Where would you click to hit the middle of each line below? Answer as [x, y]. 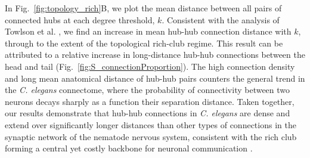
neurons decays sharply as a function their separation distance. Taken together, [150, 101]
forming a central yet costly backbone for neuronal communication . [129, 148]
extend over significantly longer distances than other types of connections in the [151, 124]
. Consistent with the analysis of [221, 19]
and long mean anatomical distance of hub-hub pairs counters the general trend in [155, 78]
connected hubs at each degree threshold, [80, 19]
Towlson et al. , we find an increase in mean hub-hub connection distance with [148, 31]
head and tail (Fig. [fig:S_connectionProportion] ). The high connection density [150, 66]
